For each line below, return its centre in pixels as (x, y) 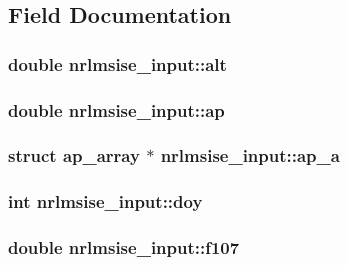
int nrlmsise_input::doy (105, 201)
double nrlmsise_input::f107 (124, 247)
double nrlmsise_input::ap (116, 109)
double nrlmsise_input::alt (117, 63)
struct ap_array (74, 155)
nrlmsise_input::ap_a (250, 155)
